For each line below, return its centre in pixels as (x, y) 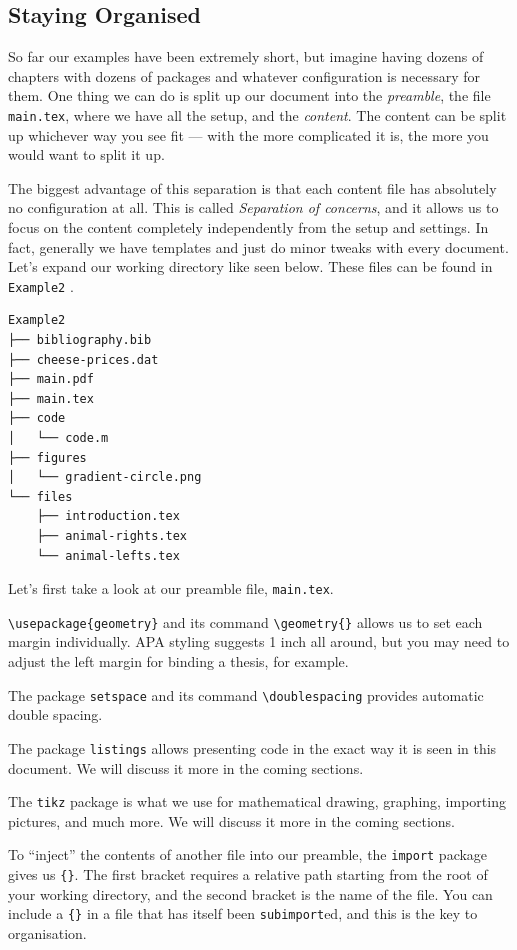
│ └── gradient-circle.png (105, 477)
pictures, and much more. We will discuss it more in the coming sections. (231, 820)
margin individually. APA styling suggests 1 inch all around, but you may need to (259, 641)
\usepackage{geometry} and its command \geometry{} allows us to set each (245, 621)
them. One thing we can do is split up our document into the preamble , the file (249, 95)
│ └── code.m (58, 438)
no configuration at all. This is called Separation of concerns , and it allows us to (253, 207)
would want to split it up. (86, 154)
